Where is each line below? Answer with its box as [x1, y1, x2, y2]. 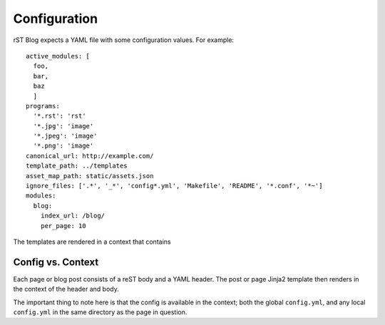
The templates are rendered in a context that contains [13, 237, 171, 246]
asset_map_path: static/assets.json [26, 172, 154, 180]
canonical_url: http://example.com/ [26, 152, 154, 160]
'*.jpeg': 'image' [33, 132, 98, 140]
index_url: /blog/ [40, 212, 106, 220]
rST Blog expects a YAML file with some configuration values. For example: [13, 36, 235, 44]
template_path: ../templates [26, 162, 128, 170]
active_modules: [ [26, 52, 91, 60]
